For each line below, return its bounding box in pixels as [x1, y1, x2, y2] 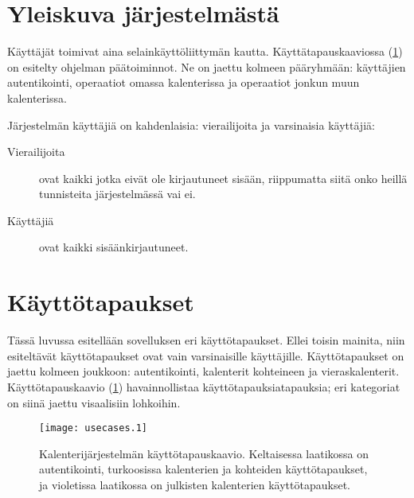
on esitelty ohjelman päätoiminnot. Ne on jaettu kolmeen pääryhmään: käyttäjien [7, 58, 406, 75]
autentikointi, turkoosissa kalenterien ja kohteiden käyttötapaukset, [39, 461, 368, 477]
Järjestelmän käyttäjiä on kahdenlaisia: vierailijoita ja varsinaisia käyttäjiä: [7, 116, 375, 133]
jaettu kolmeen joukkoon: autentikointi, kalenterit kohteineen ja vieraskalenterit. [7, 363, 400, 379]
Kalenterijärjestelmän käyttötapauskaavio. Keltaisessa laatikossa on [39, 445, 369, 461]
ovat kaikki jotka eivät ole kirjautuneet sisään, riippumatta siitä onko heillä [39, 169, 408, 186]
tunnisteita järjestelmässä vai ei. [39, 185, 196, 202]
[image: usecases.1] [39, 422, 148, 434]
